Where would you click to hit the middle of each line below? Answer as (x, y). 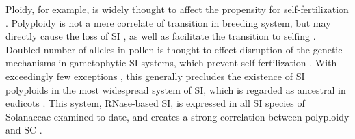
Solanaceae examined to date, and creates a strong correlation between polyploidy (177, 116)
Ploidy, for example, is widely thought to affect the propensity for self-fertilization (177, 9)
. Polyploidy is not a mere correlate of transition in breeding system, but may (168, 22)
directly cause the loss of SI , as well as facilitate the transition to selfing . (161, 36)
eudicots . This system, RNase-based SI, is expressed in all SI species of (155, 103)
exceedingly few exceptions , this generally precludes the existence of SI (155, 76)
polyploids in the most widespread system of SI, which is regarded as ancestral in (176, 89)
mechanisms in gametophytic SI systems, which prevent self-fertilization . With (171, 63)
